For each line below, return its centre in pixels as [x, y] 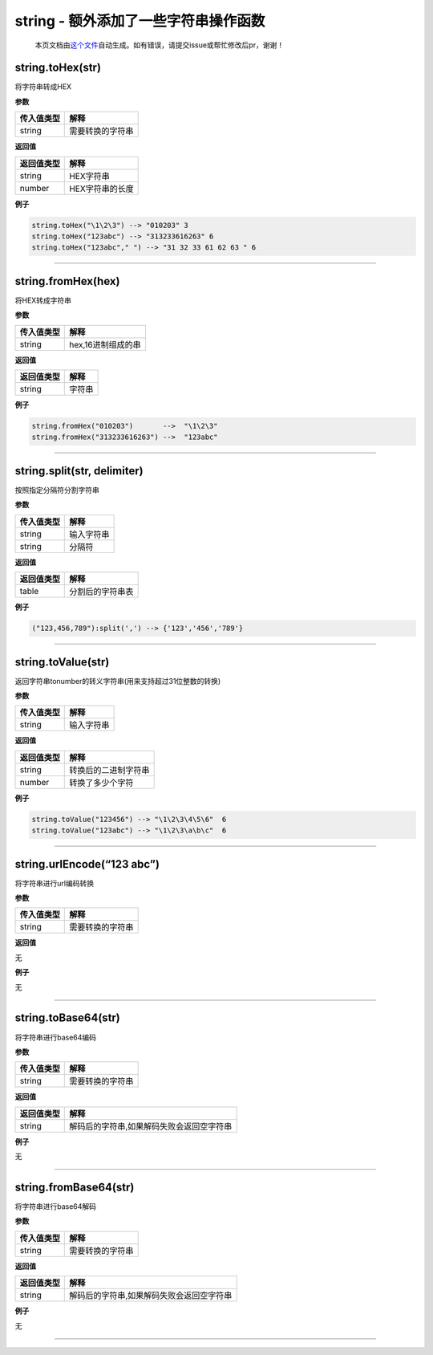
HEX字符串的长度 [101, 189]
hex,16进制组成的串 [105, 344]
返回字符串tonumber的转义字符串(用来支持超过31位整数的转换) [118, 681]
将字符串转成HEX [43, 87]
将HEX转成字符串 [43, 300]
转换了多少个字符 [101, 783]
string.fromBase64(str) [75, 1187]
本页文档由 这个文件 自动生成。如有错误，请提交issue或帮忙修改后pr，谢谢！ [160, 45]
